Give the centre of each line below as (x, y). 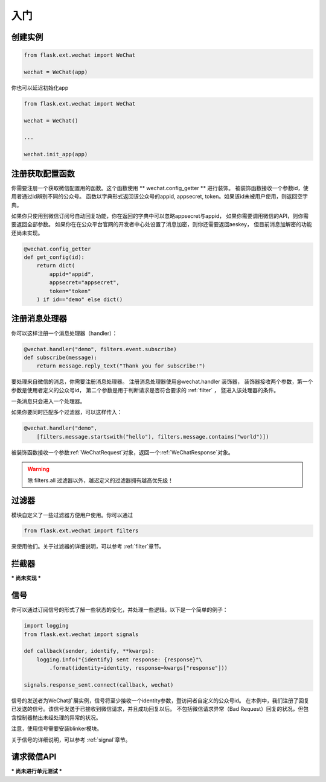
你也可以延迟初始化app (40, 87)
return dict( (56, 266)
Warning (38, 469)
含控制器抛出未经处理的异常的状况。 (56, 717)
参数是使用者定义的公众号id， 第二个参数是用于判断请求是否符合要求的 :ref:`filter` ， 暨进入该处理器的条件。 (145, 390)
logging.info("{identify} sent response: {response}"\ (119, 660)
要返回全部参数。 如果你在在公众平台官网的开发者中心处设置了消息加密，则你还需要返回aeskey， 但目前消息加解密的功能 (161, 224)
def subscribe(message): (61, 357)
